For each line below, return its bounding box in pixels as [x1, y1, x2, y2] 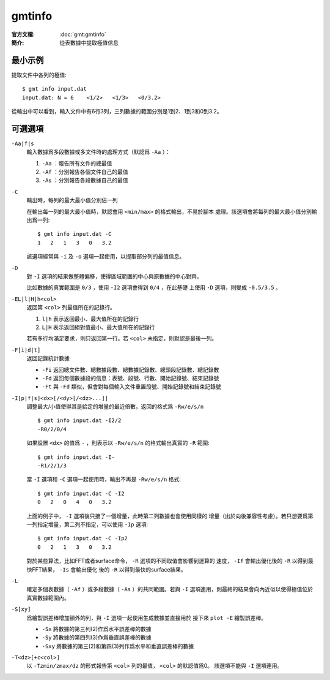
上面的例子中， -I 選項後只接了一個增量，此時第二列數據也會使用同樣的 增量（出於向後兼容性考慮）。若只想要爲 [26, 512, 308, 519]
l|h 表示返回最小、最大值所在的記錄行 [42, 315, 139, 322]
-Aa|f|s [11, 140, 35, 147]
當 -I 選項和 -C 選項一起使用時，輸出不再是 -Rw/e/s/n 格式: [26, 475, 182, 483]
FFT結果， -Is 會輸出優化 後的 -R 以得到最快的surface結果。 [31, 565, 186, 573]
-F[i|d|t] [11, 346, 41, 353]
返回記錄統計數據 [26, 355, 70, 362]
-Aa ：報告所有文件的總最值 [42, 159, 112, 167]
